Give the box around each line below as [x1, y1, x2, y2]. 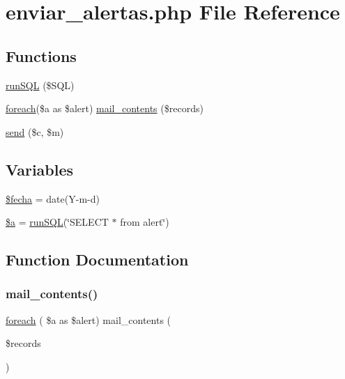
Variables [6, 158, 74, 180]
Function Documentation [6, 249, 189, 270]
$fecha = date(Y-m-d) [6, 191, 100, 206]
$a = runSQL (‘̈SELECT [6, 215, 109, 229]
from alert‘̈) [120, 215, 169, 229]
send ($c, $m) [6, 124, 64, 139]
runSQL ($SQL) [6, 77, 75, 92]
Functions [6, 45, 77, 66]
